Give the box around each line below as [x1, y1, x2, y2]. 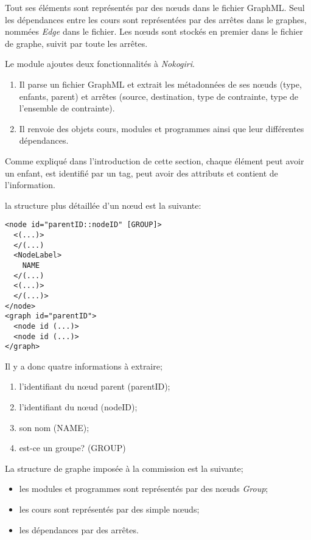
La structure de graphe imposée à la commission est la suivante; [5, 461, 243, 474]
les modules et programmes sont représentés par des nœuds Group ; [19, 482, 268, 495]
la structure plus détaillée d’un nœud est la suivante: [5, 198, 201, 211]
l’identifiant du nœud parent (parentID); [19, 380, 170, 393]
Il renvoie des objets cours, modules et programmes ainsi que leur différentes [19, 122, 304, 135]
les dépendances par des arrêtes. [19, 523, 139, 536]
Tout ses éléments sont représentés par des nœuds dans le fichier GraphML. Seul [5, 1, 305, 13]
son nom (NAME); [19, 421, 89, 433]
